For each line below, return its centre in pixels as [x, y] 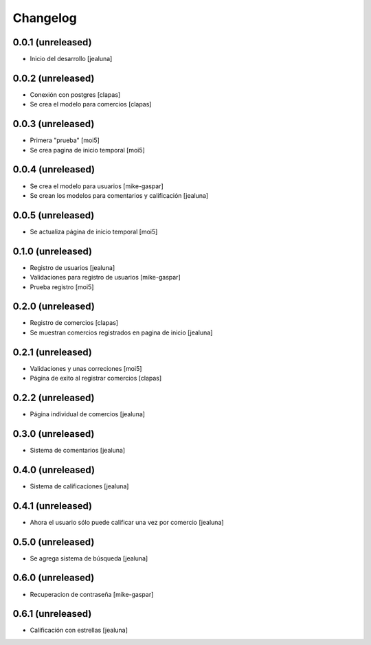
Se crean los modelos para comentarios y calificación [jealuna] [119, 195]
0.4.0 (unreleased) [54, 469]
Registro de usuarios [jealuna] [72, 267]
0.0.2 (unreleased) [54, 78]
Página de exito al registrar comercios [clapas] [96, 378]
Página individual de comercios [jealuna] [88, 414]
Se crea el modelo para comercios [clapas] [91, 104]
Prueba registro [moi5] [62, 287]
